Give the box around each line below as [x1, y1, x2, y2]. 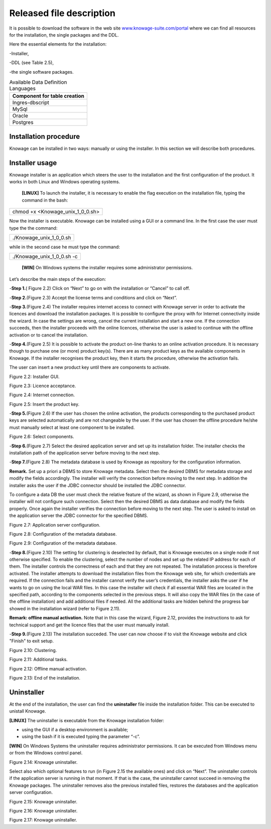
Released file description [9, 8, 115, 19]
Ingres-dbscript [12, 99, 50, 106]
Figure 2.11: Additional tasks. [9, 656, 68, 662]
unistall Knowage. [9, 708, 46, 714]
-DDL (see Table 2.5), [9, 60, 54, 66]
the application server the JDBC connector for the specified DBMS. [9, 513, 148, 519]
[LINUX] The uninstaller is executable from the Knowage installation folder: [9, 717, 165, 723]
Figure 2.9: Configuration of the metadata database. [9, 540, 117, 546]
